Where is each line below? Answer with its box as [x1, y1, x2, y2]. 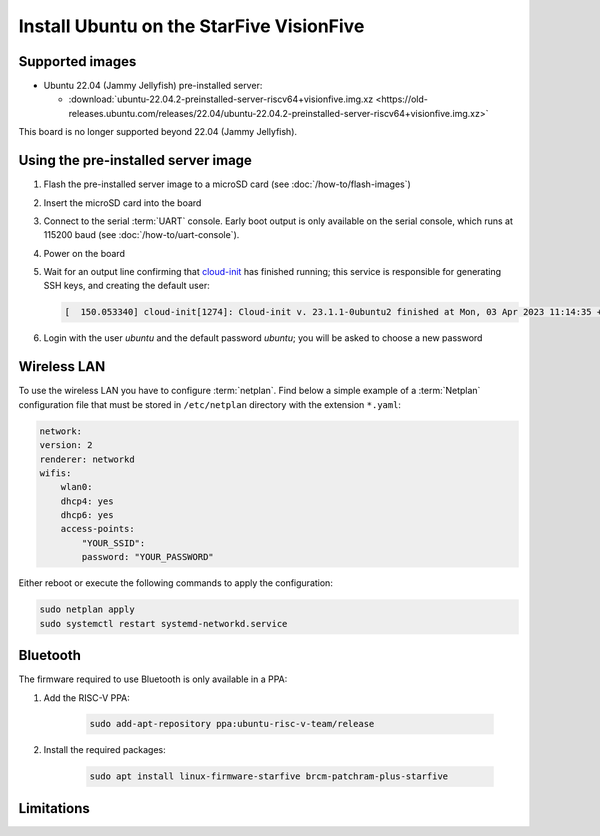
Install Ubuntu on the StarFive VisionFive [18, 15, 365, 37]
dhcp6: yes [60, 510, 114, 521]
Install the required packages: [43, 744, 167, 756]
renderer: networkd [39, 453, 135, 465]
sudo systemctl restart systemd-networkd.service [39, 618, 288, 629]
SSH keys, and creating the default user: [43, 280, 210, 292]
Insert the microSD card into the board [43, 196, 202, 209]
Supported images [18, 53, 137, 70]
